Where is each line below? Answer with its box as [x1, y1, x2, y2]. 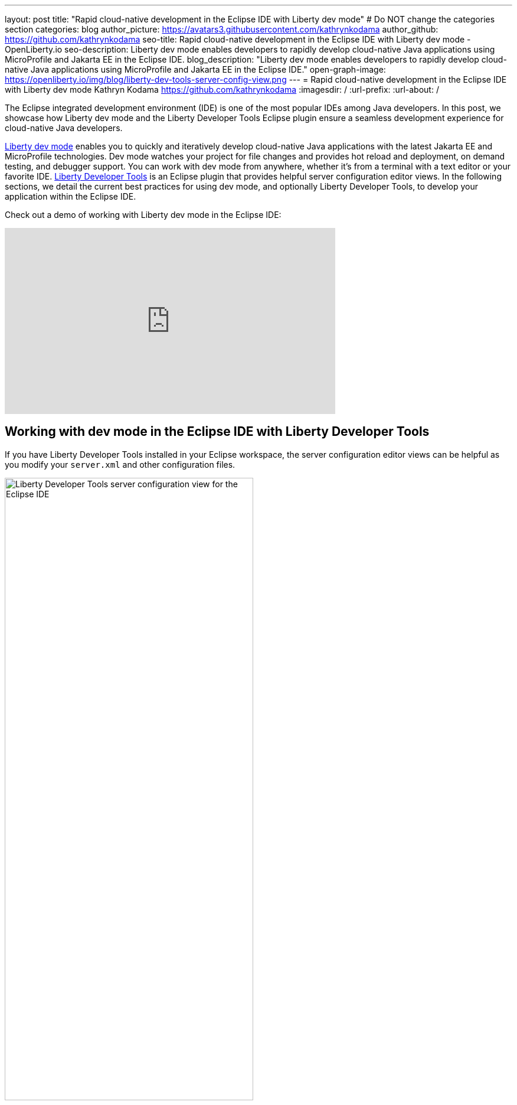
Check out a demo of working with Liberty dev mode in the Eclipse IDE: [5, 210, 282, 220]
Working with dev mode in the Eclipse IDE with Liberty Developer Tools [5, 424, 430, 439]
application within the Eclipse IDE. [5, 191, 136, 201]
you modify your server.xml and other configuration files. [5, 459, 235, 470]
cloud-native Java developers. [5, 123, 123, 133]
